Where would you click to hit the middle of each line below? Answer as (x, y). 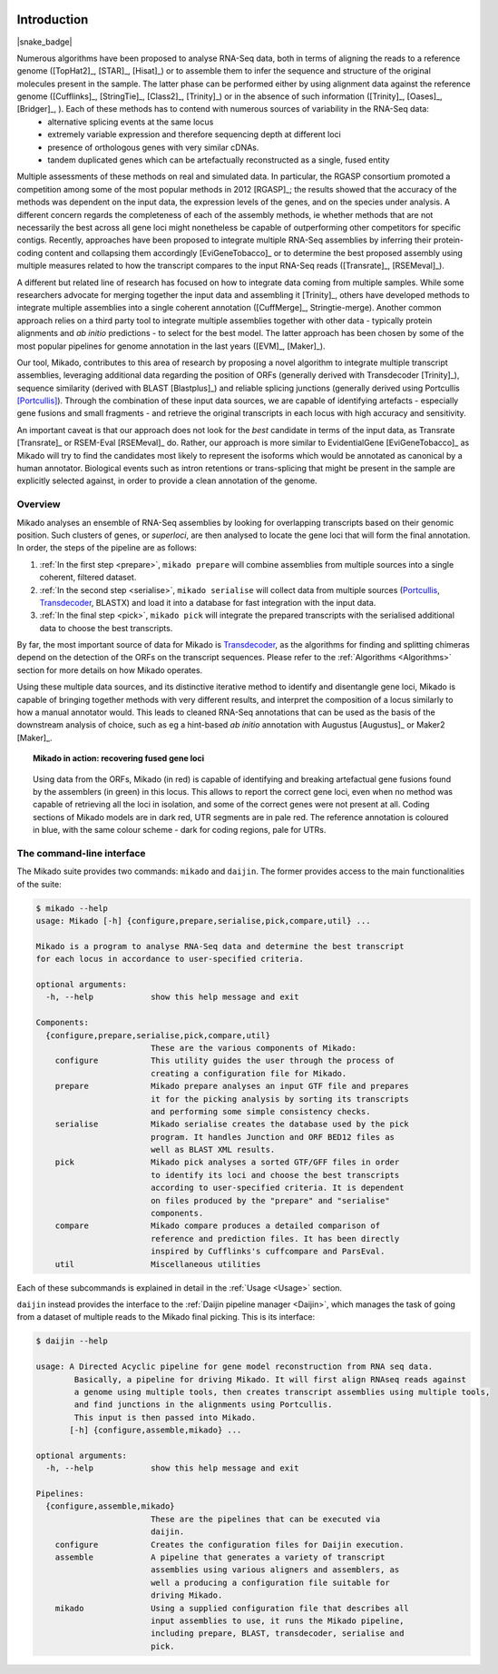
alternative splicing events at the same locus (131, 122)
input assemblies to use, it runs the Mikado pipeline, (277, 1620)
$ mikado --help (72, 908)
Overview (39, 504)
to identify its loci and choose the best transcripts (275, 1175)
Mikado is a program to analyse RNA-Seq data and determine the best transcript (220, 946)
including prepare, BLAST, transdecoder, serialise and (277, 1634)
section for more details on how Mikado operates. (110, 670)
